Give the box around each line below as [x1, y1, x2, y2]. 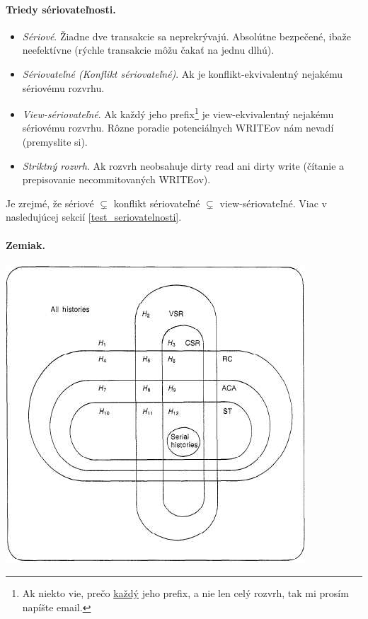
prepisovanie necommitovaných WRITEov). [22, 172, 211, 187]
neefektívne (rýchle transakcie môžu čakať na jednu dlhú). [22, 42, 275, 57]
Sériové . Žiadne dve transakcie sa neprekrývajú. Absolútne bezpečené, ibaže [22, 28, 351, 43]
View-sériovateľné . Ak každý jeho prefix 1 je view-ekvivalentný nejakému [22, 105, 334, 121]
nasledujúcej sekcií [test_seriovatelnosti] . [6, 209, 182, 224]
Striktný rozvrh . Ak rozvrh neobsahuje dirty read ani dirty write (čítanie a [22, 158, 345, 173]
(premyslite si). [22, 134, 88, 149]
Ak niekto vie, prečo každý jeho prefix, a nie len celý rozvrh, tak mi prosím [22, 586, 349, 601]
